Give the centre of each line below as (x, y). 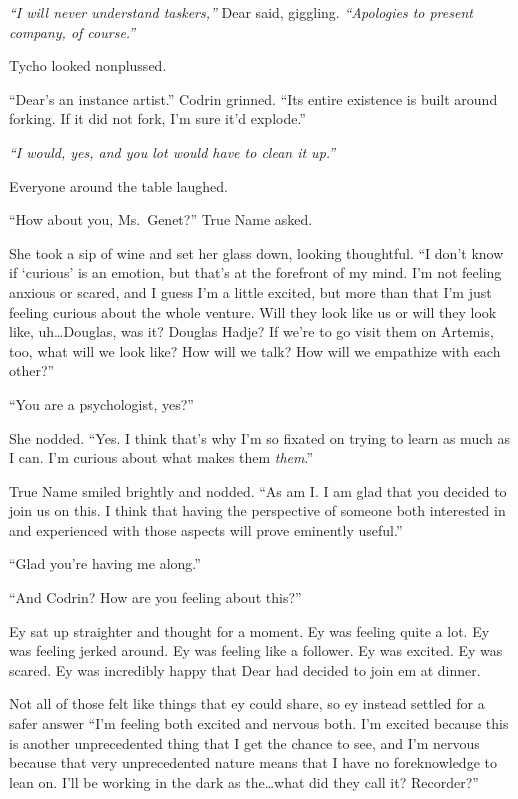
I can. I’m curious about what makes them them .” (161, 457)
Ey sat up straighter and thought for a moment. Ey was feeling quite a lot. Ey (249, 630)
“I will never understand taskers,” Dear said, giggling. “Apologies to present (241, 12)
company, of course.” (72, 31)
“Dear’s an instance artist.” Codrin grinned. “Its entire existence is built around (253, 98)
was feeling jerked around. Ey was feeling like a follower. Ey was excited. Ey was (256, 650)
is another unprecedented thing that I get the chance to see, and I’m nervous (244, 742)
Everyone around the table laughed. (118, 185)
